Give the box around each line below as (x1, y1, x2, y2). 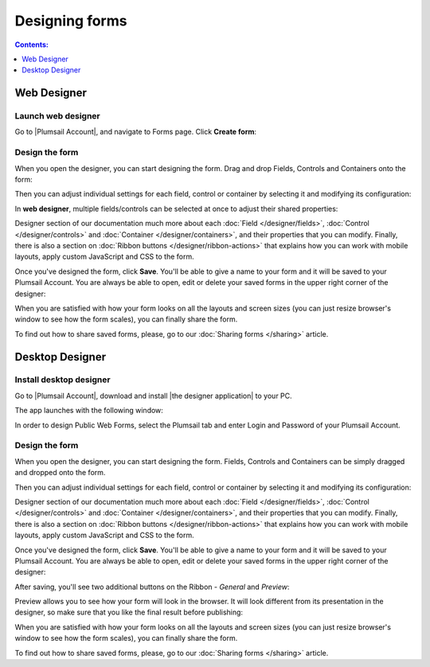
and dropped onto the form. (14, 468, 106, 478)
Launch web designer (14, 111, 100, 122)
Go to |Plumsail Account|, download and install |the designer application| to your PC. (14, 391, 292, 400)
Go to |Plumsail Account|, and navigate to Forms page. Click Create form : (14, 127, 257, 137)
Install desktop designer (14, 374, 111, 385)
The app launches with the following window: (14, 406, 163, 415)
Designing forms (14, 12, 127, 29)
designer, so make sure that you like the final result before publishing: (14, 607, 243, 617)
